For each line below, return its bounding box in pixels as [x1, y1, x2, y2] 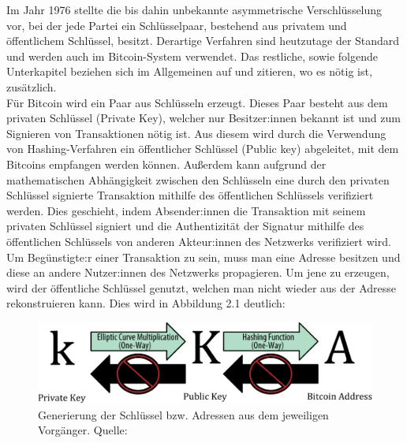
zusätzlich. [6, 78, 57, 95]
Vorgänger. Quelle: [38, 422, 128, 438]
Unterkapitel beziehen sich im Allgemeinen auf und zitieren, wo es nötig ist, [6, 63, 372, 80]
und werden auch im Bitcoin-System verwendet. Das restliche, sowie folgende [6, 47, 378, 64]
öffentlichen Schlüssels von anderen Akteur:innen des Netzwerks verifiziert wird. [6, 233, 391, 249]
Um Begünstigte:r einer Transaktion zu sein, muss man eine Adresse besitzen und [6, 248, 401, 265]
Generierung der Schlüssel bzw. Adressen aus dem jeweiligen [38, 406, 329, 423]
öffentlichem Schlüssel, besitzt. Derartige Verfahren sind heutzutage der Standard [6, 32, 400, 49]
